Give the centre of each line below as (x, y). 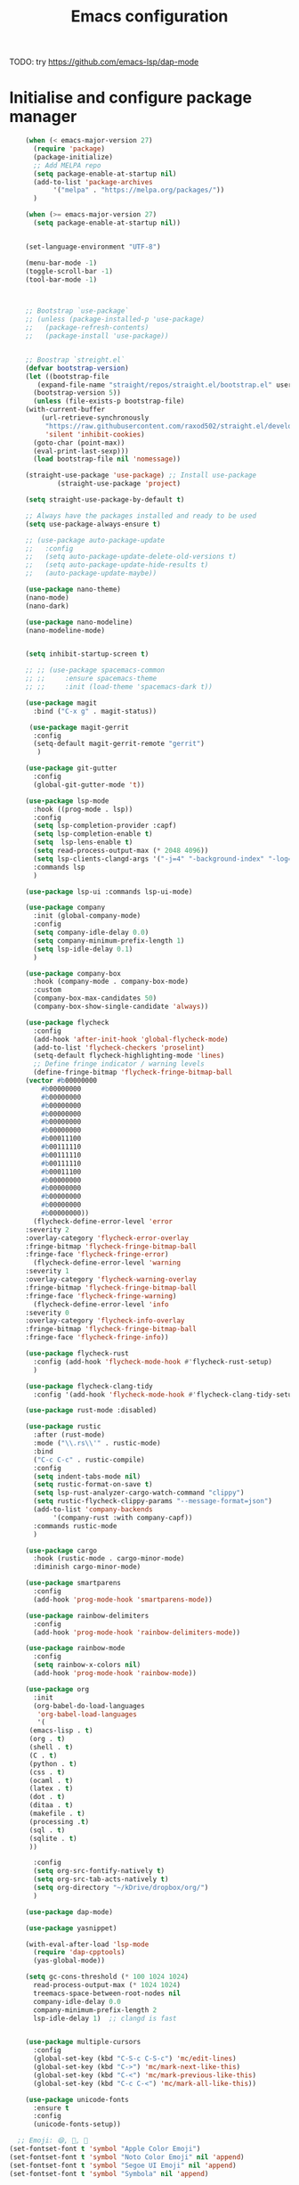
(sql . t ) (47, 1830)
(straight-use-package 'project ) (118, 484)
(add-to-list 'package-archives (93, 182)
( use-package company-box (73, 973)
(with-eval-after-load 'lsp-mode (87, 1944)
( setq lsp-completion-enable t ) (93, 834)
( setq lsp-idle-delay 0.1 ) (83, 949)
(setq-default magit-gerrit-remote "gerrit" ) (118, 744)
